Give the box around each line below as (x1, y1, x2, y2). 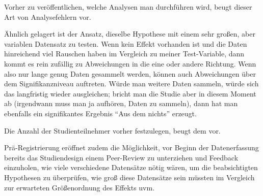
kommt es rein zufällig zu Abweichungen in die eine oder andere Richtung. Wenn (4, 58, 256, 69)
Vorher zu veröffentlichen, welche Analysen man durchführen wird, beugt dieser (4, 2, 252, 12)
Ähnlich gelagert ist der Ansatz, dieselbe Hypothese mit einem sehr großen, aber (4, 28, 255, 39)
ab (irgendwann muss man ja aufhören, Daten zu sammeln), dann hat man (4, 98, 238, 109)
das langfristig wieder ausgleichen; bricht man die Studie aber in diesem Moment (4, 88, 256, 99)
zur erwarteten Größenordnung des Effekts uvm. (4, 182, 155, 192)
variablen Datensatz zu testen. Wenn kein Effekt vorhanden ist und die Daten (4, 38, 247, 49)
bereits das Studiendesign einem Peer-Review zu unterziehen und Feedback (4, 152, 239, 162)
